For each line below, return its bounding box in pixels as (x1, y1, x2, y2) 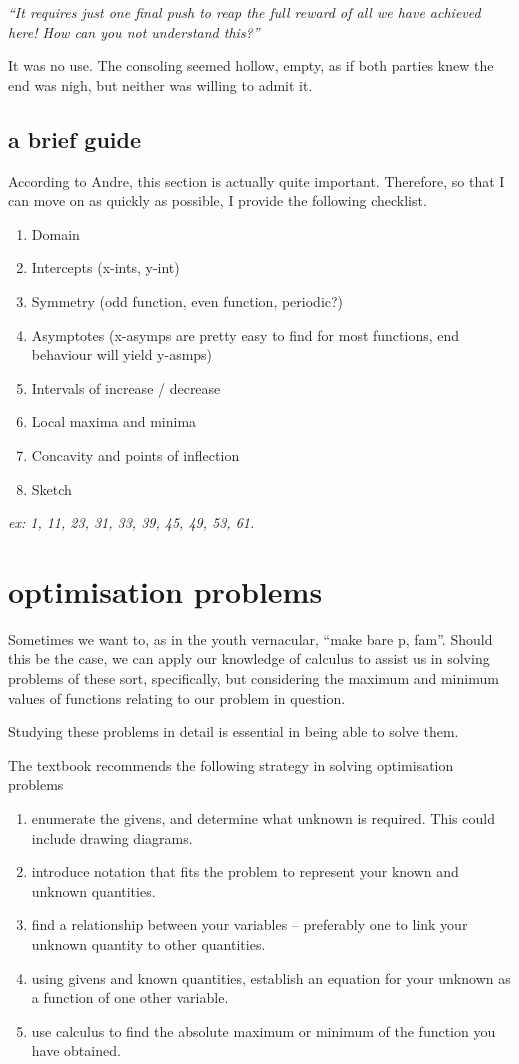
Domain (31, 223, 80, 244)
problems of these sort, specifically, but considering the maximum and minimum (8, 668, 499, 689)
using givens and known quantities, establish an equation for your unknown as (31, 967, 511, 988)
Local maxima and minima (31, 411, 197, 432)
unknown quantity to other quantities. (31, 933, 266, 954)
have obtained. (31, 1040, 121, 1061)
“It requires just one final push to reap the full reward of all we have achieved (8, 2, 481, 22)
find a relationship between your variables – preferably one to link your (31, 914, 468, 935)
